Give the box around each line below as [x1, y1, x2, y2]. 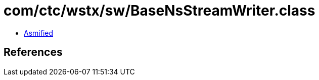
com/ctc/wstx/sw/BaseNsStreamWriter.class [4, 2, 315, 19]
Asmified [24, 28, 54, 37]
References [4, 46, 63, 59]
